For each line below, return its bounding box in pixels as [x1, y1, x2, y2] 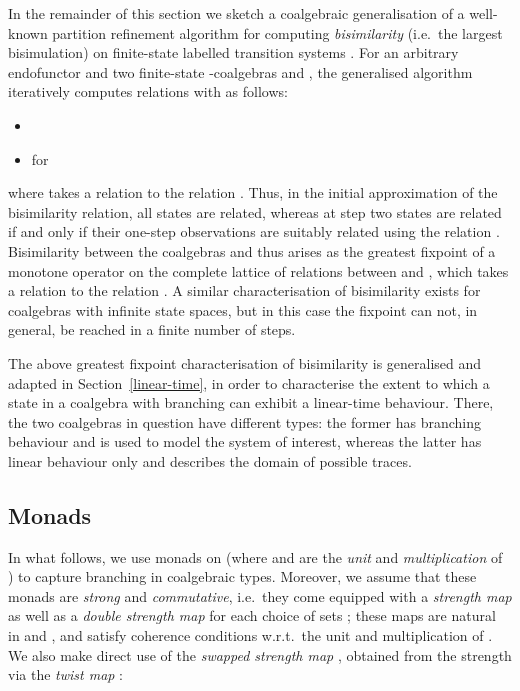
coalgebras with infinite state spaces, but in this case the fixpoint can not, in [8, 299, 478, 320]
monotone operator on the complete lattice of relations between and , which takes [8, 260, 509, 281]
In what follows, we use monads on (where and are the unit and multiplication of [8, 546, 503, 567]
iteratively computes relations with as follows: [8, 81, 288, 102]
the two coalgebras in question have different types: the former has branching [8, 411, 481, 432]
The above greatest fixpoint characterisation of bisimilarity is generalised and [8, 352, 482, 373]
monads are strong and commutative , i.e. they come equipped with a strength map [8, 585, 512, 606]
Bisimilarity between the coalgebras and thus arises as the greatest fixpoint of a [8, 240, 496, 261]
